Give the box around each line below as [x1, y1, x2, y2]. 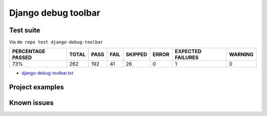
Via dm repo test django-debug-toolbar [9, 39, 103, 45]
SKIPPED [126, 51, 147, 58]
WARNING [229, 51, 254, 58]
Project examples [9, 83, 64, 91]
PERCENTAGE [12, 48, 45, 55]
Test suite [9, 26, 41, 34]
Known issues [9, 99, 54, 107]
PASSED [12, 54, 32, 61]
